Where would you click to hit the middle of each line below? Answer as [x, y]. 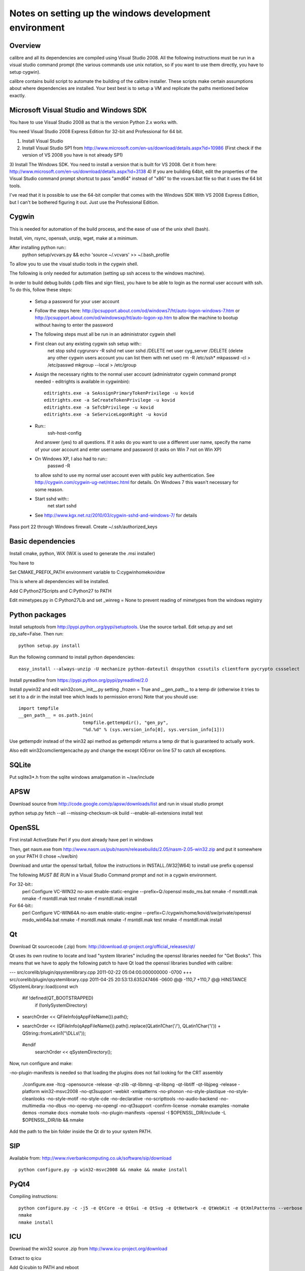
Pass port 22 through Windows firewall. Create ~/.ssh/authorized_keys [83, 527]
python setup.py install [49, 645]
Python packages [38, 614]
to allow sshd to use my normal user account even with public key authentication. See [125, 475]
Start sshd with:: [52, 499]
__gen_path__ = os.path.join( [56, 715]
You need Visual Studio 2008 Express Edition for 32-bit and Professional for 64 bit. [96, 132]
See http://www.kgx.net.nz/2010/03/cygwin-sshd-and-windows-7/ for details [116, 515]
